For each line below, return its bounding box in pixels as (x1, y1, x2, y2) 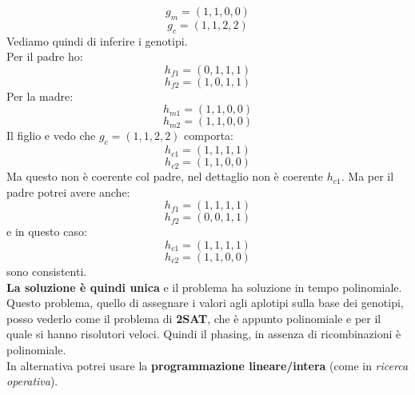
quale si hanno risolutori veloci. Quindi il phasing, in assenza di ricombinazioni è (6, 325, 401, 342)
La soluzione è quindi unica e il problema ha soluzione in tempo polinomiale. (6, 278, 402, 295)
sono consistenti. (6, 262, 87, 279)
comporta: (184, 127, 233, 144)
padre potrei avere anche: (6, 183, 130, 200)
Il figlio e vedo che (6, 127, 96, 144)
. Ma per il (341, 168, 394, 185)
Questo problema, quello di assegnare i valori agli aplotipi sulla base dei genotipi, (6, 294, 404, 311)
